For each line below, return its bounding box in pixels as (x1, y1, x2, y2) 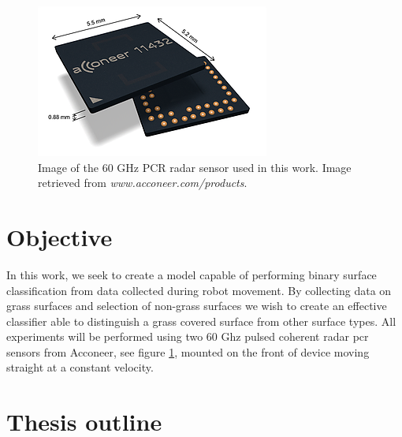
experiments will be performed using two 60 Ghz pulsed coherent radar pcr (6, 328, 369, 345)
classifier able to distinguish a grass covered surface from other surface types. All (6, 312, 396, 329)
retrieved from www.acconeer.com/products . (38, 174, 248, 191)
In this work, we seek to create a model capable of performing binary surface (6, 266, 377, 282)
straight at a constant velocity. (6, 359, 154, 375)
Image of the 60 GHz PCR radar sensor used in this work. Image (38, 159, 352, 175)
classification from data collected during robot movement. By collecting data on (6, 282, 392, 298)
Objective (6, 220, 113, 252)
